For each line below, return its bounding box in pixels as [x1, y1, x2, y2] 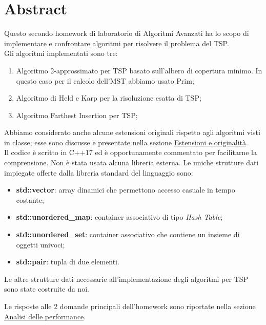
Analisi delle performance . [4, 311, 86, 321]
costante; [16, 194, 44, 205]
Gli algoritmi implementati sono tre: [4, 48, 118, 59]
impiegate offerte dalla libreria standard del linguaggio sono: [4, 167, 193, 178]
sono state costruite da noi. [4, 283, 89, 294]
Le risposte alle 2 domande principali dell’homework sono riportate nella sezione [4, 301, 256, 311]
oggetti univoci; [16, 239, 65, 250]
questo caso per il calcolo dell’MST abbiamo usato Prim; [16, 75, 194, 86]
